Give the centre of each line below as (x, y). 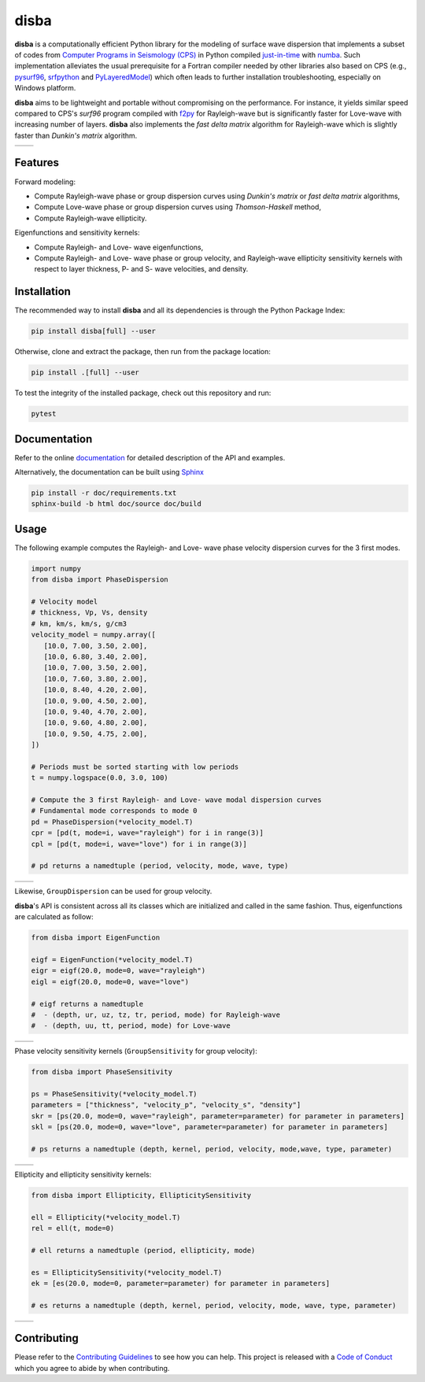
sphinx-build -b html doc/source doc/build (116, 504)
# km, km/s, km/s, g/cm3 (79, 623)
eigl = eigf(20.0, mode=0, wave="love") (110, 981)
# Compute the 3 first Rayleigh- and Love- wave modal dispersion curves (176, 800)
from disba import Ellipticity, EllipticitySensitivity (141, 1195)
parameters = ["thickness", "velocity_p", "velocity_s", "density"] (166, 1105)
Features (37, 163)
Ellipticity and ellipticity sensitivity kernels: (83, 1174)
